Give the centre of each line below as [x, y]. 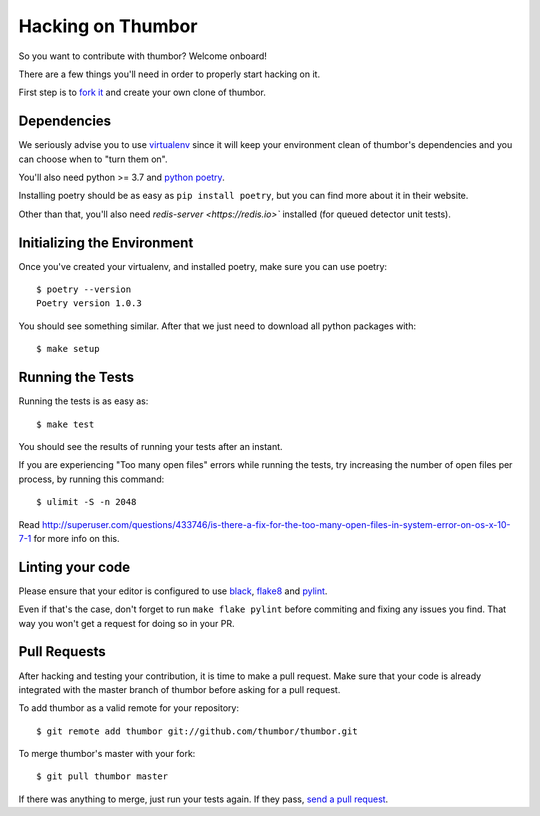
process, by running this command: [91, 479]
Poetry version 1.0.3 [89, 303]
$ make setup [68, 349]
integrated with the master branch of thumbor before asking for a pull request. [179, 689]
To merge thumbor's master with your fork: [107, 754]
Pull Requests [62, 651]
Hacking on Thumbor [108, 26]
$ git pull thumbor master [102, 776]
